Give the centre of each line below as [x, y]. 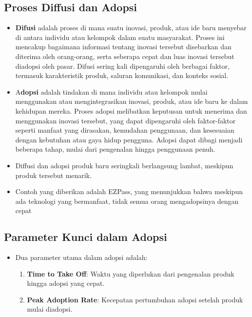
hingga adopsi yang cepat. [66, 283]
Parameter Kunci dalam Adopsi [86, 237]
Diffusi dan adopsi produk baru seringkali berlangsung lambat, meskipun [124, 165]
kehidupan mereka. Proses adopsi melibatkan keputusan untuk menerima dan [131, 110]
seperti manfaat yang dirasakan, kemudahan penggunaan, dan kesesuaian [125, 130]
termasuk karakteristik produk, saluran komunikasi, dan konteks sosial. [122, 75]
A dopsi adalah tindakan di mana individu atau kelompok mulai [111, 91]
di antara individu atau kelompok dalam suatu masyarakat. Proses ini [120, 37]
